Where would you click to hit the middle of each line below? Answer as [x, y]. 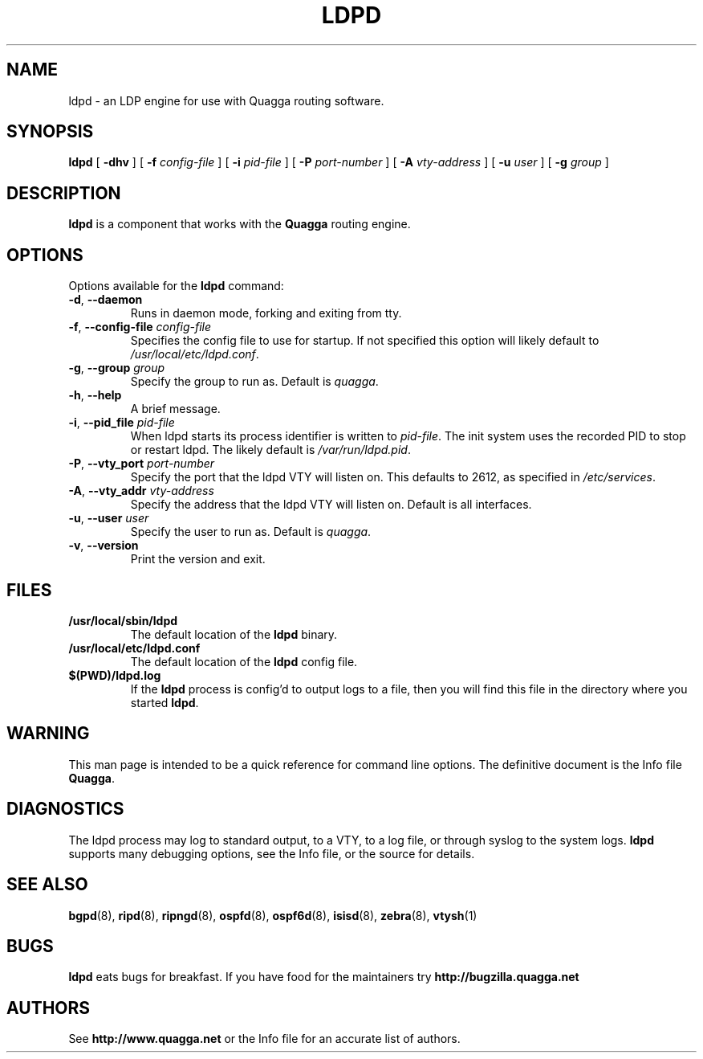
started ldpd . [165, 702]
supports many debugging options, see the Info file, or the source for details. [272, 853]
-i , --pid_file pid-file [122, 423]
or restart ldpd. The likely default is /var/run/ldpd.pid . [270, 450]
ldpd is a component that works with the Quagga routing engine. [240, 224]
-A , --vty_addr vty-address [141, 491]
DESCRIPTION [64, 193]
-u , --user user [109, 518]
